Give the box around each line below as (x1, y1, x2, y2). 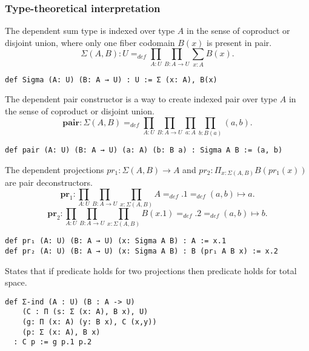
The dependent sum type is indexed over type (5, 24, 175, 37)
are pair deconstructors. (5, 176, 93, 189)
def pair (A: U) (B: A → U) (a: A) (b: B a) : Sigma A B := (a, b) (5, 145, 283, 154)
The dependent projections (5, 163, 104, 175)
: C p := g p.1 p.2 (13, 338, 92, 347)
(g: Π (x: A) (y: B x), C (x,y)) (22, 318, 157, 327)
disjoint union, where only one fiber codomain (5, 36, 175, 48)
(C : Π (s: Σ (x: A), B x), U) (22, 307, 148, 317)
